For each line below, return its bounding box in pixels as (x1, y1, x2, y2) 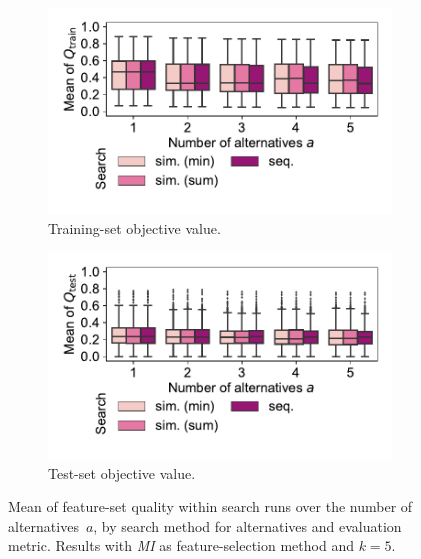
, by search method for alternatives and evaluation (93, 515, 402, 536)
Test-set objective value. (48, 462, 196, 483)
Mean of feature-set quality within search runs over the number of (8, 496, 413, 517)
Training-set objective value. (48, 217, 221, 238)
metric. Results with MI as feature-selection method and (8, 535, 354, 556)
